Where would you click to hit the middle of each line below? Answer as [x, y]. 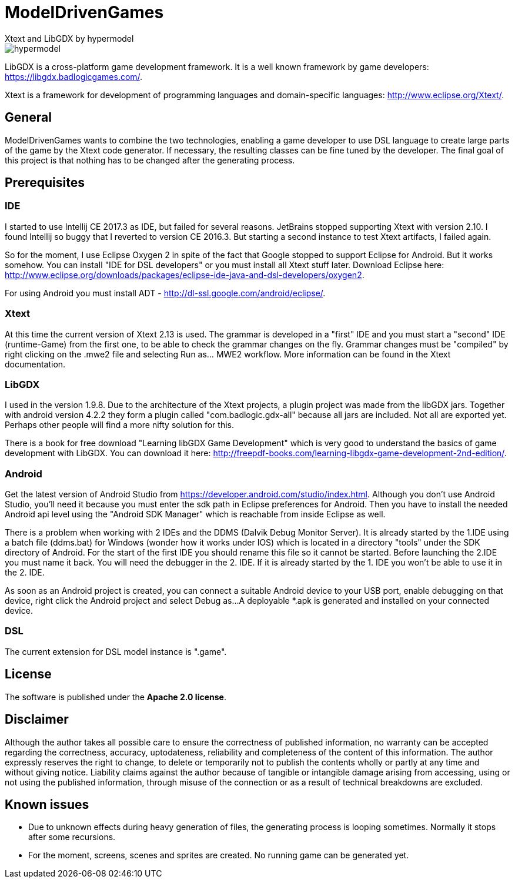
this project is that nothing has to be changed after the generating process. [150, 160]
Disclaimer [37, 720]
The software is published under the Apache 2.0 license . [116, 697]
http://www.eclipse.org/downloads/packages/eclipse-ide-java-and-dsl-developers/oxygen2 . [185, 275]
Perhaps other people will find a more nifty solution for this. [119, 425]
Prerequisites [45, 183]
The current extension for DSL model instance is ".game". [116, 651]
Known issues [47, 804]
